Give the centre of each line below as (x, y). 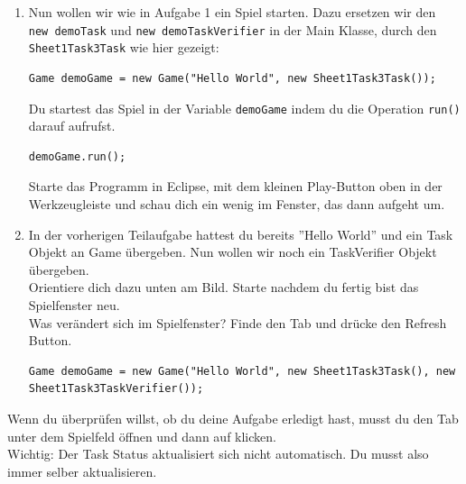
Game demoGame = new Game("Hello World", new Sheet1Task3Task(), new (242, 371)
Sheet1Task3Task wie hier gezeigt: (124, 47)
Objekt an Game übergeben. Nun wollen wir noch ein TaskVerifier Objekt (233, 252)
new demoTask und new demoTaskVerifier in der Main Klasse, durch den (233, 29)
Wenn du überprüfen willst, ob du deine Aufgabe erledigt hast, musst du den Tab (233, 418)
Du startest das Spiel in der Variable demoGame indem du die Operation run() (244, 108)
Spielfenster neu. (74, 304)
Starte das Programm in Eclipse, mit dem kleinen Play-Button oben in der (235, 186)
